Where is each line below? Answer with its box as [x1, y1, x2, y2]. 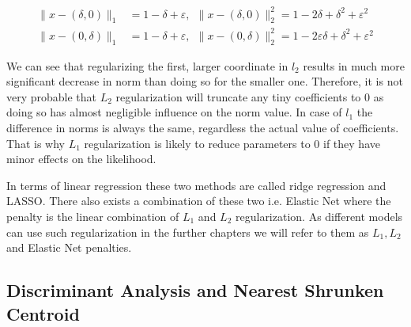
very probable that [6, 88, 97, 105]
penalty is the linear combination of [6, 208, 179, 224]
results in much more [303, 57, 405, 74]
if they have [323, 135, 380, 151]
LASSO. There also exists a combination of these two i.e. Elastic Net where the [6, 192, 391, 209]
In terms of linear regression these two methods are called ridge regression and [6, 177, 386, 193]
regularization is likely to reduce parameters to [84, 135, 311, 151]
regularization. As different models [236, 208, 403, 224]
